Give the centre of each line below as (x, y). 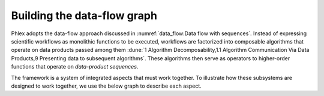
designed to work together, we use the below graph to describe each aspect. (106, 86)
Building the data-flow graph (84, 16)
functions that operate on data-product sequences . (75, 67)
